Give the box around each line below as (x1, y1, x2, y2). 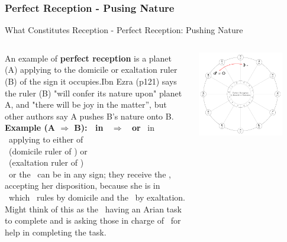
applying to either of (8, 133, 83, 145)
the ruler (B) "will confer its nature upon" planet (5, 86, 182, 99)
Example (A (5, 121, 55, 134)
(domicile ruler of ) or (8, 144, 88, 157)
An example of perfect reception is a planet (5, 51, 172, 64)
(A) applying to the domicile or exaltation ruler (5, 63, 178, 76)
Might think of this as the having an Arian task (5, 202, 182, 215)
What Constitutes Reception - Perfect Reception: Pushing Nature (5, 24, 243, 36)
